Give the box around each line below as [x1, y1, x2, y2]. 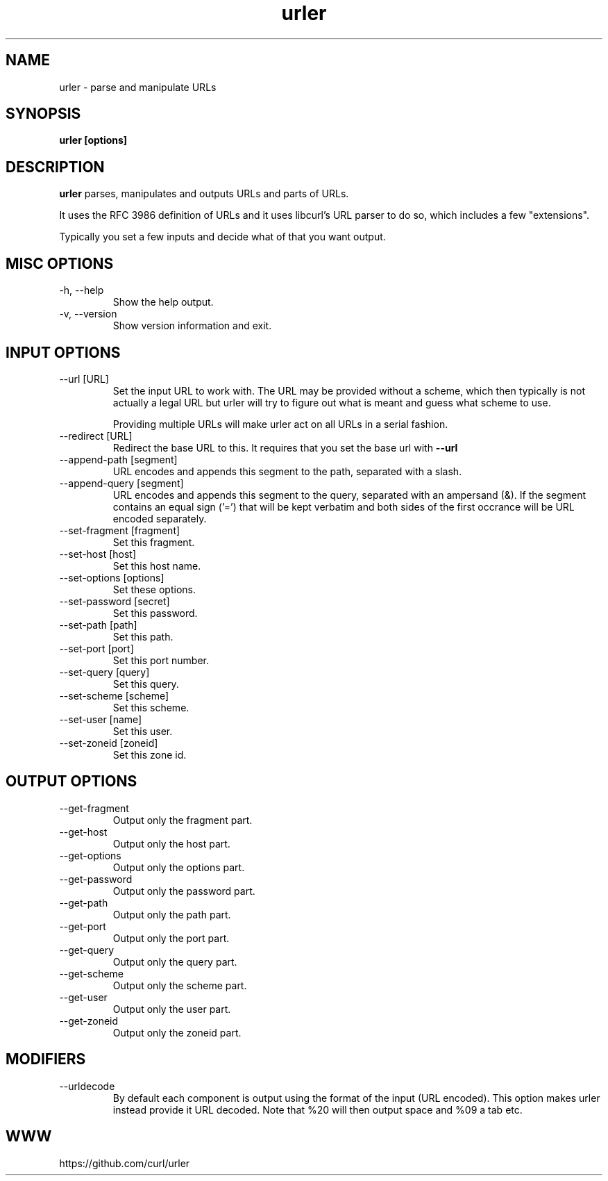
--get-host [59, 825, 108, 838]
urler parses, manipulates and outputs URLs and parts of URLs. [59, 188, 349, 200]
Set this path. [112, 630, 174, 643]
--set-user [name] [59, 713, 142, 725]
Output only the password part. [112, 884, 255, 897]
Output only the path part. [112, 908, 231, 920]
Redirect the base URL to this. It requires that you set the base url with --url [112, 441, 458, 454]
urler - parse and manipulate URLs [59, 81, 217, 93]
